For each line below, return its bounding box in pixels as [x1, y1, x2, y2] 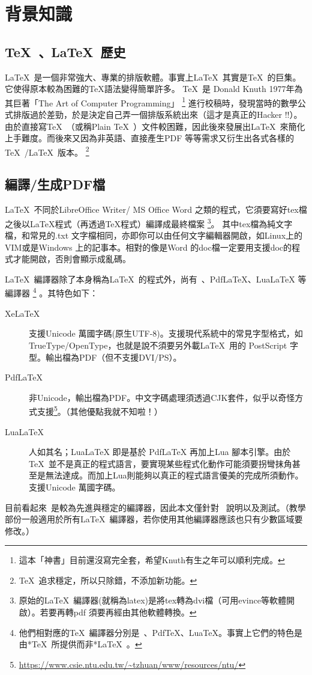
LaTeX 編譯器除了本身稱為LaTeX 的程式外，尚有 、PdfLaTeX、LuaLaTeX [5, 272, 295, 285]
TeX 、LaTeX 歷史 [5, 42, 126, 61]
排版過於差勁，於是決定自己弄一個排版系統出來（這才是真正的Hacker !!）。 [13, 108, 302, 121]
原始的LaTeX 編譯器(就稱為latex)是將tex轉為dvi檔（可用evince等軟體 [19, 594, 286, 606]
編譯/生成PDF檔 [5, 175, 106, 194]
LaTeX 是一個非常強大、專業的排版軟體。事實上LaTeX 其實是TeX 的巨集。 [5, 70, 301, 83]
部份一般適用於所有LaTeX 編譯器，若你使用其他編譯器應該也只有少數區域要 [5, 513, 303, 525]
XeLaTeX [5, 307, 40, 319]
